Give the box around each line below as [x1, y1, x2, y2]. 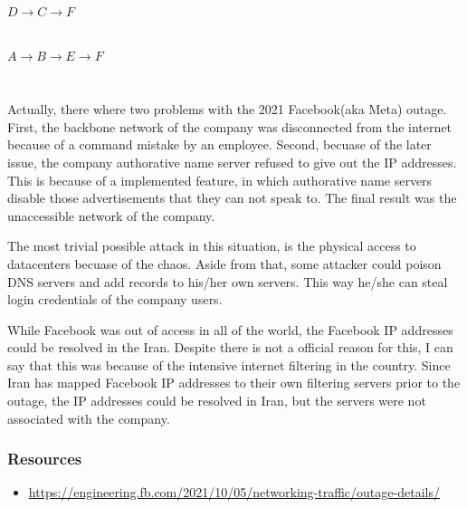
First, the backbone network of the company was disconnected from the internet [7, 117, 452, 136]
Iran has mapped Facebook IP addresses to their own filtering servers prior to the [7, 373, 461, 392]
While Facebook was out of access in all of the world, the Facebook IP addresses [7, 320, 453, 339]
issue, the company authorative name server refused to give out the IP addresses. [7, 152, 457, 171]
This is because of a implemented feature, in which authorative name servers [7, 170, 433, 189]
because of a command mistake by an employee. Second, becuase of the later [7, 135, 432, 154]
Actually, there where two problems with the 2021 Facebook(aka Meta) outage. [7, 100, 447, 119]
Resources [7, 447, 82, 470]
